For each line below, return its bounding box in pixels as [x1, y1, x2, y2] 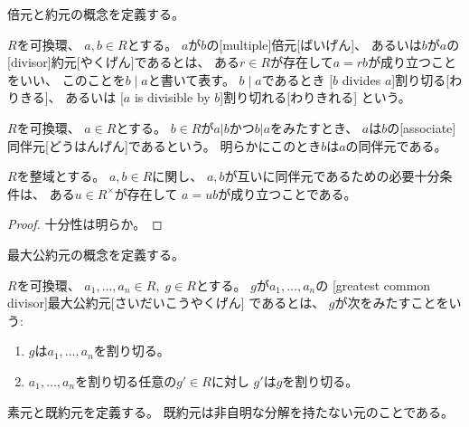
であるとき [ [261, 70, 333, 89]
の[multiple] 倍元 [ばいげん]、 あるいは [206, 34, 422, 53]
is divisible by [134, 88, 211, 107]
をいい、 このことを [7, 70, 126, 89]
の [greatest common [315, 275, 431, 294]
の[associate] [387, 118, 456, 137]
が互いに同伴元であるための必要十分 [224, 166, 440, 185]
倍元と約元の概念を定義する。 [7, 5, 184, 23]
